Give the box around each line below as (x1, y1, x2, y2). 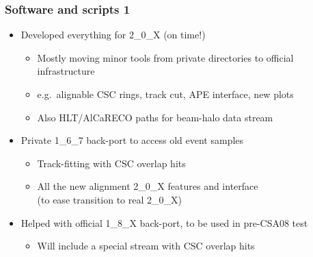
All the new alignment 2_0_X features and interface (37, 179, 258, 193)
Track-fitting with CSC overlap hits (37, 156, 186, 170)
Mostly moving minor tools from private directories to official (37, 50, 294, 64)
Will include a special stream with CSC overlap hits (37, 238, 255, 253)
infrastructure (37, 64, 95, 78)
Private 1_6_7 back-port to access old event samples (21, 133, 244, 147)
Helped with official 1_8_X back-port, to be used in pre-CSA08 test (21, 215, 308, 230)
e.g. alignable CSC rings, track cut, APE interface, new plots (37, 87, 294, 101)
